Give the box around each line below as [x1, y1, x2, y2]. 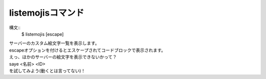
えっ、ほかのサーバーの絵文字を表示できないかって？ [9, 54, 117, 60]
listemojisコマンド [9, 7, 85, 18]
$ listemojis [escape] [21, 31, 64, 37]
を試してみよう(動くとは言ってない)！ [9, 68, 86, 74]
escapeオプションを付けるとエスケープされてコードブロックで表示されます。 [9, 47, 166, 53]
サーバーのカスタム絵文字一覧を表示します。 [9, 40, 100, 46]
